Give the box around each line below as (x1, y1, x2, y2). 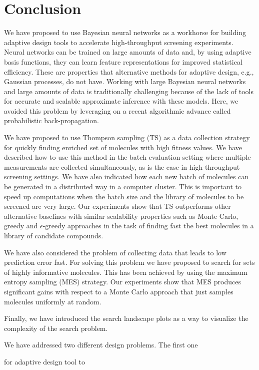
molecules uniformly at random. (4, 296, 101, 306)
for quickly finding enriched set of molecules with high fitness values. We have (4, 142, 242, 152)
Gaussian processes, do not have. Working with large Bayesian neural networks (4, 76, 246, 87)
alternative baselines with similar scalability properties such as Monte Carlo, (4, 210, 238, 221)
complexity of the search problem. (4, 322, 108, 333)
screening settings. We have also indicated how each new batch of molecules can (4, 171, 249, 182)
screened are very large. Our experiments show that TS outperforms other (4, 201, 231, 211)
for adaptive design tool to (4, 356, 85, 366)
